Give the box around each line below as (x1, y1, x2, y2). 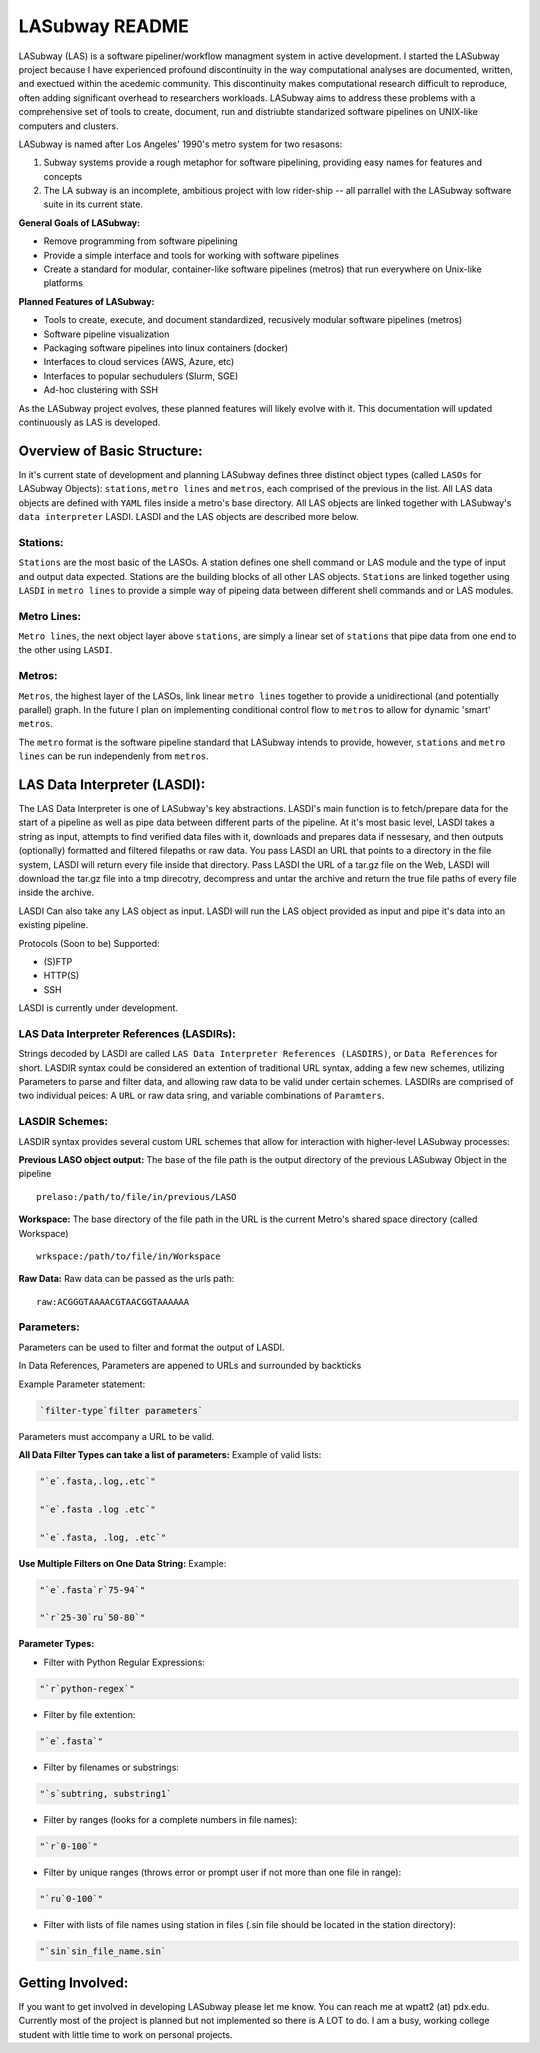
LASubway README (18, 15, 189, 37)
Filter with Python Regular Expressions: (43, 1656, 205, 1668)
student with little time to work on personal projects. (18, 2028, 233, 2040)
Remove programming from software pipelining (43, 235, 239, 247)
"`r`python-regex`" (39, 1683, 135, 1694)
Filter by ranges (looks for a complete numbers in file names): (43, 1813, 298, 1825)
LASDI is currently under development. (18, 1002, 179, 1014)
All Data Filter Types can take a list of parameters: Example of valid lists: (18, 1449, 322, 1460)
